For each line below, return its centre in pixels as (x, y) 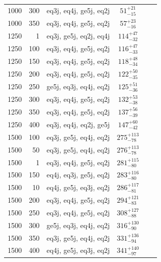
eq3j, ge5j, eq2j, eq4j (78, 36)
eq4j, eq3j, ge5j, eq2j (78, 175)
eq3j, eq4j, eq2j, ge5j (78, 124)
